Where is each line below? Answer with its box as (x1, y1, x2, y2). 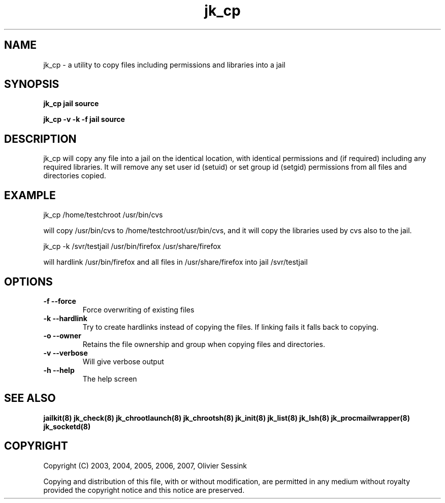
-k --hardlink (43, 313, 87, 323)
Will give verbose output (82, 357, 164, 366)
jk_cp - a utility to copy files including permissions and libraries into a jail (43, 60, 285, 69)
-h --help (43, 365, 75, 374)
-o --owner (43, 331, 81, 340)
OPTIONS (4, 275, 53, 288)
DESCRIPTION (4, 132, 77, 145)
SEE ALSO (4, 392, 56, 405)
